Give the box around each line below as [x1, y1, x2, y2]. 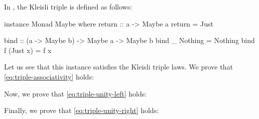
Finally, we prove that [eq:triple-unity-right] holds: [4, 105, 159, 115]
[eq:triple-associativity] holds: [4, 71, 94, 81]
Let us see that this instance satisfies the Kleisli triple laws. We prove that [4, 61, 233, 72]
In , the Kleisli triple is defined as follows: [4, 1, 133, 11]
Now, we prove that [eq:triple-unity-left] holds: [4, 88, 147, 98]
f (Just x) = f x [4, 44, 52, 55]
